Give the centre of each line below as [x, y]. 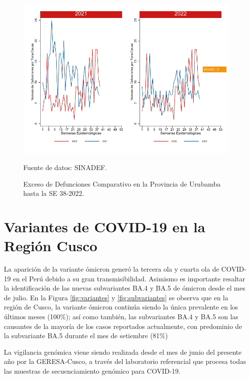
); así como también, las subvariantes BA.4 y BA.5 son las [152, 317]
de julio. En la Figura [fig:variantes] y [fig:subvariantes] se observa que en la [116, 297]
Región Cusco [51, 246]
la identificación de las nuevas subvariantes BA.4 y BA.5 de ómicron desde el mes [125, 288]
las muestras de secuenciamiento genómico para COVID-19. [92, 370]
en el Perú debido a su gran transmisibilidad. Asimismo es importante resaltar [129, 278]
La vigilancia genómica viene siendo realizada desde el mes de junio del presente [123, 352]
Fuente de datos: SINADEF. [65, 167]
